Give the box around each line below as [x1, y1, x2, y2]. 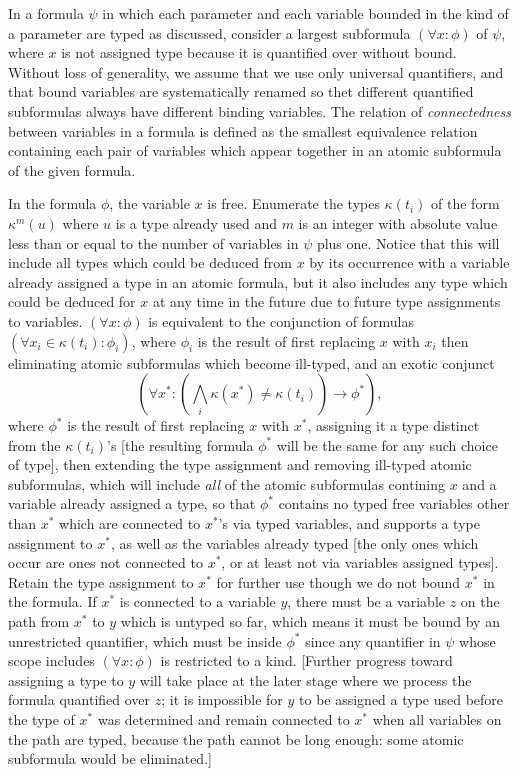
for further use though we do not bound [216, 571, 461, 592]
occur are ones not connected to [8, 552, 203, 573]
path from [8, 611, 70, 632]
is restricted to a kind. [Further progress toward [160, 650, 453, 671]
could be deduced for [8, 291, 136, 312]
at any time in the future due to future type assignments [152, 291, 501, 312]
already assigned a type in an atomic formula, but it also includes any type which [8, 271, 508, 292]
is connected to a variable [119, 591, 276, 612]
